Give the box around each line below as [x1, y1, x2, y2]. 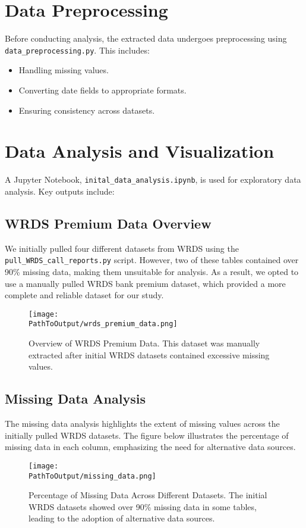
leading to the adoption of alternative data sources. [29, 512, 215, 524]
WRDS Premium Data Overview [5, 214, 212, 232]
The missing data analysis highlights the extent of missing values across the [5, 417, 280, 430]
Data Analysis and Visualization [5, 139, 275, 163]
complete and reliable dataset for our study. [5, 289, 164, 301]
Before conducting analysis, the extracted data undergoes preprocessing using [5, 32, 287, 45]
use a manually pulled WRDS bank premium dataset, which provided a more [5, 277, 286, 289]
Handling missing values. [18, 64, 109, 76]
